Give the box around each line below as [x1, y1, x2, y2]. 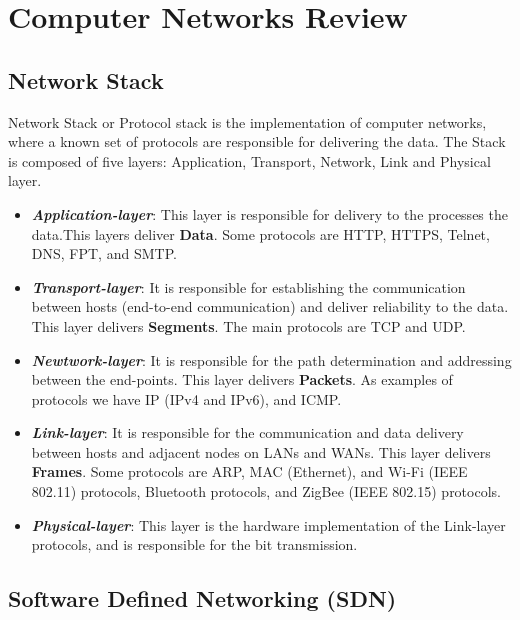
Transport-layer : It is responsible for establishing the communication [31, 276, 466, 297]
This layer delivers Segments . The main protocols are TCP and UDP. [31, 315, 466, 336]
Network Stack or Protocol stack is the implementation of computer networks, [8, 111, 487, 132]
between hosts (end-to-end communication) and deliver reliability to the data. [31, 296, 509, 317]
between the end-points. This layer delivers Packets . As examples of [31, 369, 453, 390]
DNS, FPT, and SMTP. [31, 243, 177, 264]
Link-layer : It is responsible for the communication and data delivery [31, 422, 464, 443]
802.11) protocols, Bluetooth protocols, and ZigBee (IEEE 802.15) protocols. [31, 481, 501, 502]
